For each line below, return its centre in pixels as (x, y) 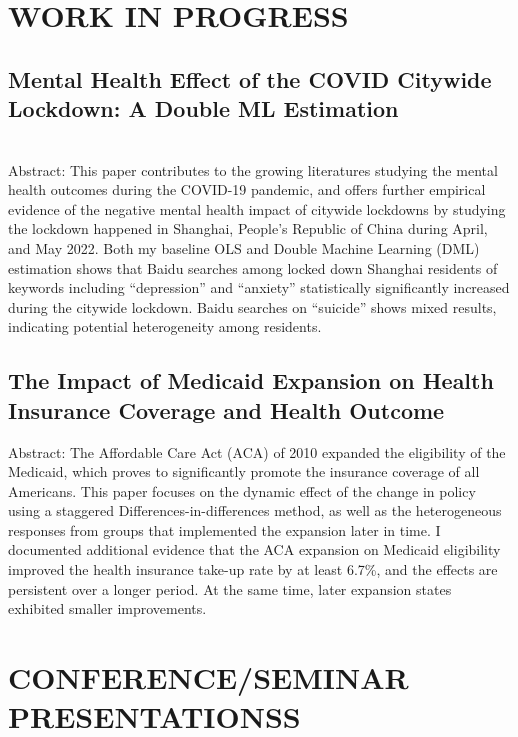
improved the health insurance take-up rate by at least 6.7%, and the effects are (253, 569)
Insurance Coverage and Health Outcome (226, 409)
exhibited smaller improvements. (107, 608)
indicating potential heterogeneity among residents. (165, 326)
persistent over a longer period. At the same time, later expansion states (230, 588)
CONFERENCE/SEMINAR (208, 677)
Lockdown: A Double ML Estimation (203, 108)
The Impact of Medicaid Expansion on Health (251, 380)
